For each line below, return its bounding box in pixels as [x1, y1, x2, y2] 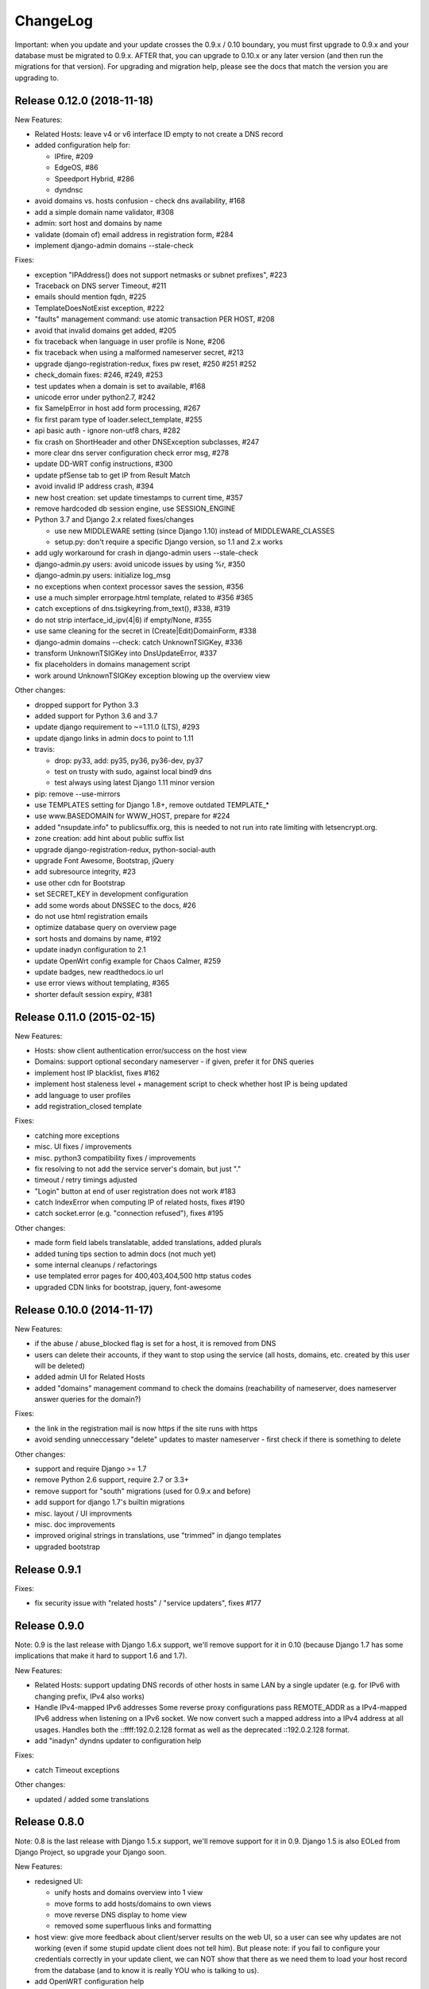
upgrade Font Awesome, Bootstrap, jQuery [34, 856, 175, 866]
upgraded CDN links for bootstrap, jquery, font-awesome [34, 1282, 222, 1292]
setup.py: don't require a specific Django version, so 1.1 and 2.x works [54, 537, 284, 547]
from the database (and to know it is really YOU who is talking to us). [34, 1965, 260, 1975]
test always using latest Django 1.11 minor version [54, 778, 215, 788]
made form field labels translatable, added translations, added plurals [34, 1238, 262, 1248]
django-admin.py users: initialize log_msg [34, 570, 171, 580]
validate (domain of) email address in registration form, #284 [34, 229, 234, 239]
